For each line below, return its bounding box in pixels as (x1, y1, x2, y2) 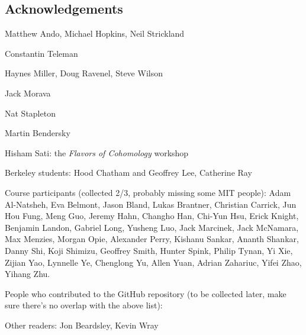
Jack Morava (5, 86, 51, 99)
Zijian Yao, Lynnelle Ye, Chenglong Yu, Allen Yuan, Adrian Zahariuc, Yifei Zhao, (5, 256, 302, 268)
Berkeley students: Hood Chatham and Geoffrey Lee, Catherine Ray (5, 166, 252, 179)
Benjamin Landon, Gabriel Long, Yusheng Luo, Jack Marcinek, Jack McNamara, (5, 221, 299, 233)
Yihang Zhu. (5, 268, 50, 280)
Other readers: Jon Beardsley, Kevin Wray (5, 318, 159, 331)
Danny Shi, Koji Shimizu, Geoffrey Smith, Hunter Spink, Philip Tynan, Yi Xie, (5, 244, 293, 256)
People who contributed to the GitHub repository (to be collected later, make (5, 287, 286, 299)
